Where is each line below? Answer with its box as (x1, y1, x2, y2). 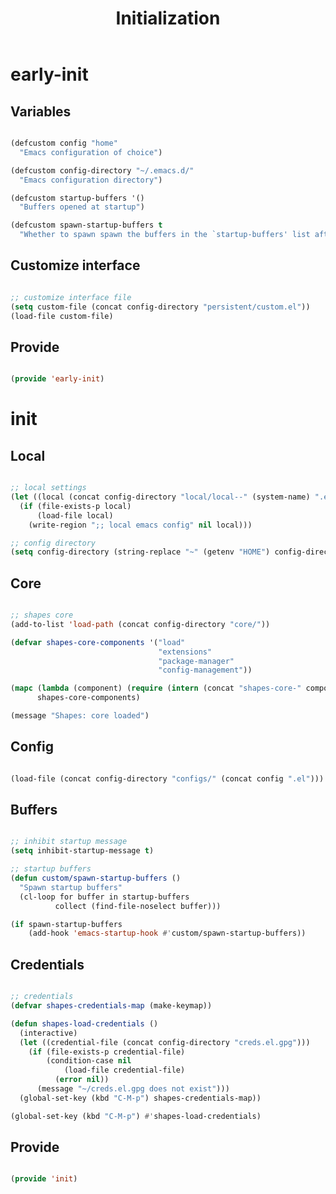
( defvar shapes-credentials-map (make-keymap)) (10, 1001, 213, 1011)
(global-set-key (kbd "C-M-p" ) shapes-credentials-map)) (19, 1093, 262, 1103)
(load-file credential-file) (63, 1065, 186, 1076)
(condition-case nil (46, 1056, 132, 1066)
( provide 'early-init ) (10, 374, 105, 384)
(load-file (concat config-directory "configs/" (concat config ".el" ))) (10, 773, 325, 784)
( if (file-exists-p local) (19, 501, 132, 511)
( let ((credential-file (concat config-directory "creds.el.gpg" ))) (19, 1037, 311, 1047)
